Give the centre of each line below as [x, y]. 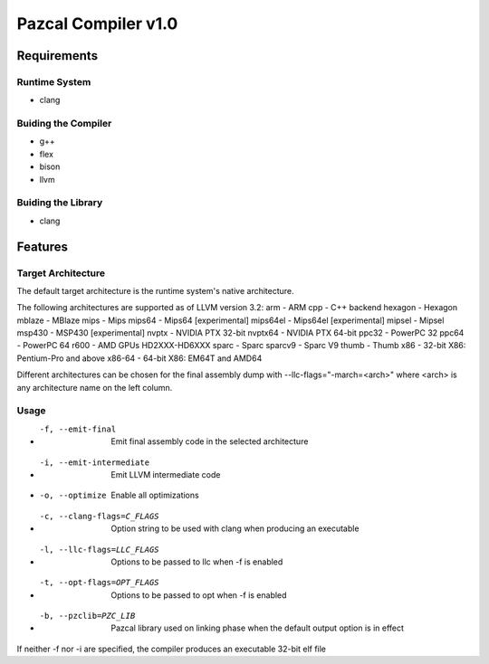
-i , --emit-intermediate [94, 462]
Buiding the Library [60, 203]
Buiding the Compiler [64, 124]
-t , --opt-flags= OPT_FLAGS [99, 583]
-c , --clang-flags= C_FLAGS [99, 516]
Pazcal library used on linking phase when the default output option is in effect [258, 628]
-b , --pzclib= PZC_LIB [87, 616]
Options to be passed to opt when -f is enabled [199, 595]
